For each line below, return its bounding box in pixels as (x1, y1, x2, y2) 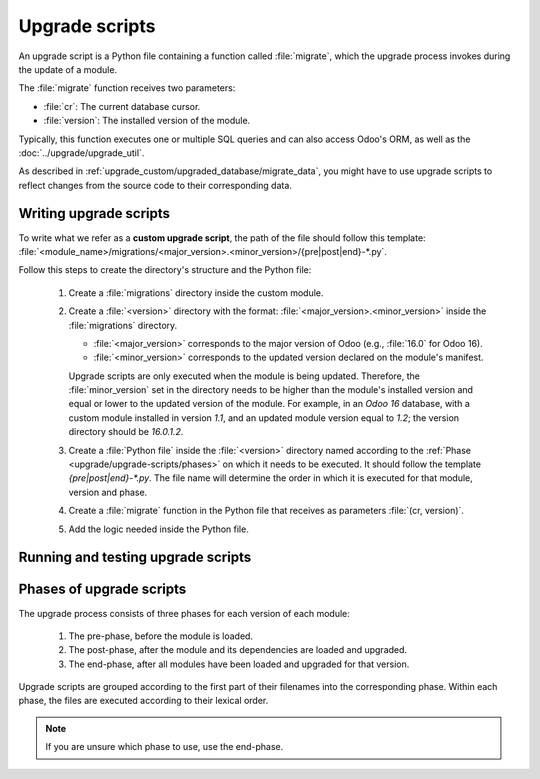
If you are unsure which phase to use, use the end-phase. (45, 741, 284, 753)
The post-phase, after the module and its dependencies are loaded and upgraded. (68, 644, 408, 656)
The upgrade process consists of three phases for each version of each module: (18, 607, 350, 619)
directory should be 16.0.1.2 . (68, 426, 184, 438)
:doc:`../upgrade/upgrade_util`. (18, 146, 145, 159)
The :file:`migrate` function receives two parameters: (18, 82, 236, 94)
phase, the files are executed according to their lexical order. (18, 695, 269, 707)
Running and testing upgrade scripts (18, 549, 252, 566)
